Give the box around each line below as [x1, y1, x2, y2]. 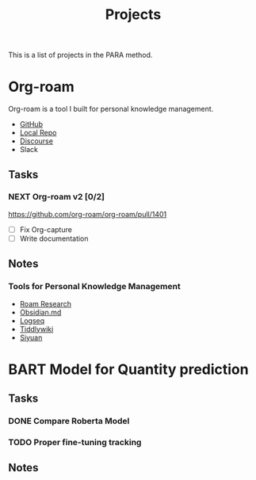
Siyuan [19, 333, 43, 342]
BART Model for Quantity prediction [8, 360, 249, 378]
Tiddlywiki [19, 324, 54, 333]
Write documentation [19, 234, 89, 243]
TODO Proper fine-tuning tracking [8, 437, 142, 448]
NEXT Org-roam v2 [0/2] [8, 192, 105, 203]
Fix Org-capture [19, 224, 73, 234]
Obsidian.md [19, 307, 62, 317]
